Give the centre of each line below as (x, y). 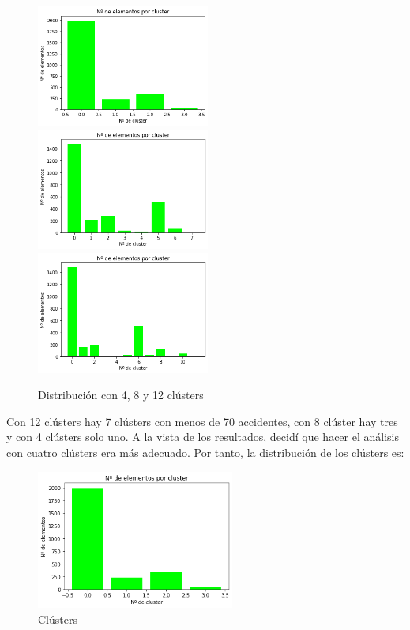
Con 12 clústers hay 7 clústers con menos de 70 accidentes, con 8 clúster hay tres (202, 421)
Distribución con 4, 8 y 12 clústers (121, 395)
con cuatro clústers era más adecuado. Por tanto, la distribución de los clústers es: (205, 452)
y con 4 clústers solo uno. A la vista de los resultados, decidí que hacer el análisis (203, 437)
